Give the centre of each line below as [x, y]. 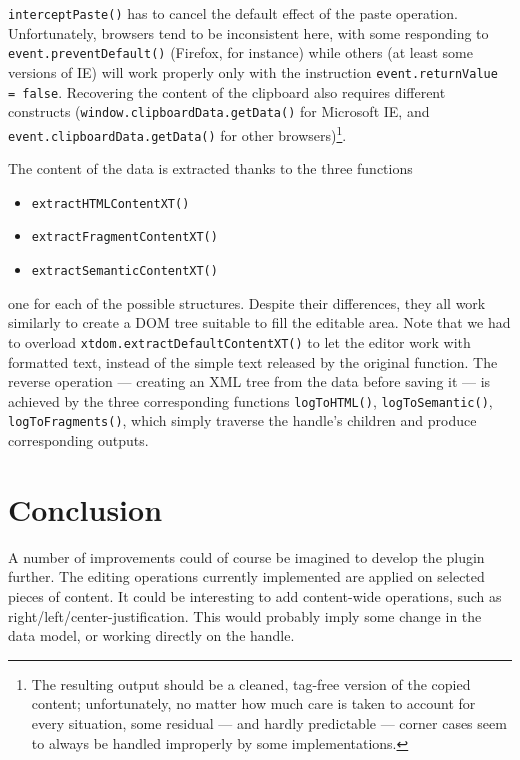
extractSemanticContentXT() [124, 271]
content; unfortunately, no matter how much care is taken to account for [253, 703]
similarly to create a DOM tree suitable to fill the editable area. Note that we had [259, 322]
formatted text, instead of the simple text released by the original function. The [253, 361]
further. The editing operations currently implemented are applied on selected [246, 576]
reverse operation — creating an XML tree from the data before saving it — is [249, 381]
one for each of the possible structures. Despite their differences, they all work [247, 302]
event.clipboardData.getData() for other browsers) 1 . [177, 133]
